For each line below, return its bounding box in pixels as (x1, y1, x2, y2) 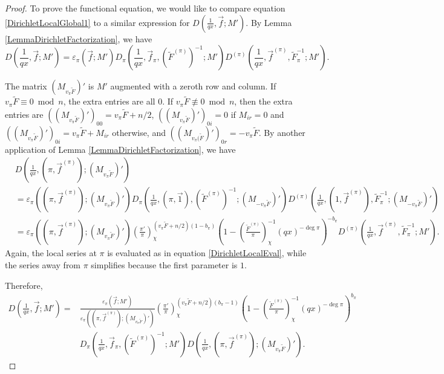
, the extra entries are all (63, 95, 155, 108)
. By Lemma (246, 16, 292, 28)
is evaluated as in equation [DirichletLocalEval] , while (107, 247, 307, 259)
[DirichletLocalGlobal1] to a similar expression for (5, 16, 190, 28)
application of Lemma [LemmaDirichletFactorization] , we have (5, 143, 236, 155)
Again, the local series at (5, 247, 97, 259)
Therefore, (5, 279, 43, 291)
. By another (258, 126, 305, 138)
